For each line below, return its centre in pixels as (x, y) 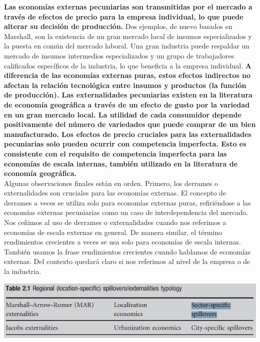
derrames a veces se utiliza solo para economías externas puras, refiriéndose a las (127, 202)
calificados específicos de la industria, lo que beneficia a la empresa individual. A (128, 65)
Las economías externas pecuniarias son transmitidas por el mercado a (128, 6)
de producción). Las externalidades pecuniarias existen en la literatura (128, 95)
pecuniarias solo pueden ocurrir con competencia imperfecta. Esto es (125, 144)
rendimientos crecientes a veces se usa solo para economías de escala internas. (123, 242)
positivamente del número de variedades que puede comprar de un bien (130, 124)
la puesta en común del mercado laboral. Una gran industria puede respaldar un (127, 46)
